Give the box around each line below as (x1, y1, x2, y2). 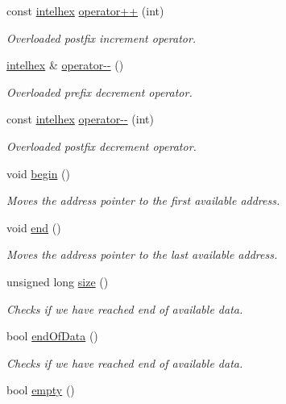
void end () (6, 219, 61, 235)
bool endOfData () (6, 327, 98, 344)
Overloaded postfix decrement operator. (6, 137, 197, 154)
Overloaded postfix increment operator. (6, 29, 197, 46)
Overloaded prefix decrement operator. (6, 83, 193, 100)
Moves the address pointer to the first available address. (6, 192, 280, 209)
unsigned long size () (6, 273, 109, 289)
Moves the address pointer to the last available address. (6, 246, 278, 263)
